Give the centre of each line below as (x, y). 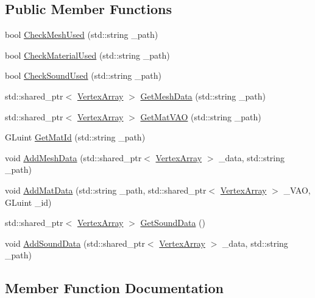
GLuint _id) (28, 202)
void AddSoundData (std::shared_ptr (75, 243)
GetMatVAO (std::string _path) (201, 116)
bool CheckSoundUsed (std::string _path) (83, 75)
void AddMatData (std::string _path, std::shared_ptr (106, 190)
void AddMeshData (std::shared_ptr (73, 157)
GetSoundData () (173, 223)
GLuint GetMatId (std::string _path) (75, 137)
